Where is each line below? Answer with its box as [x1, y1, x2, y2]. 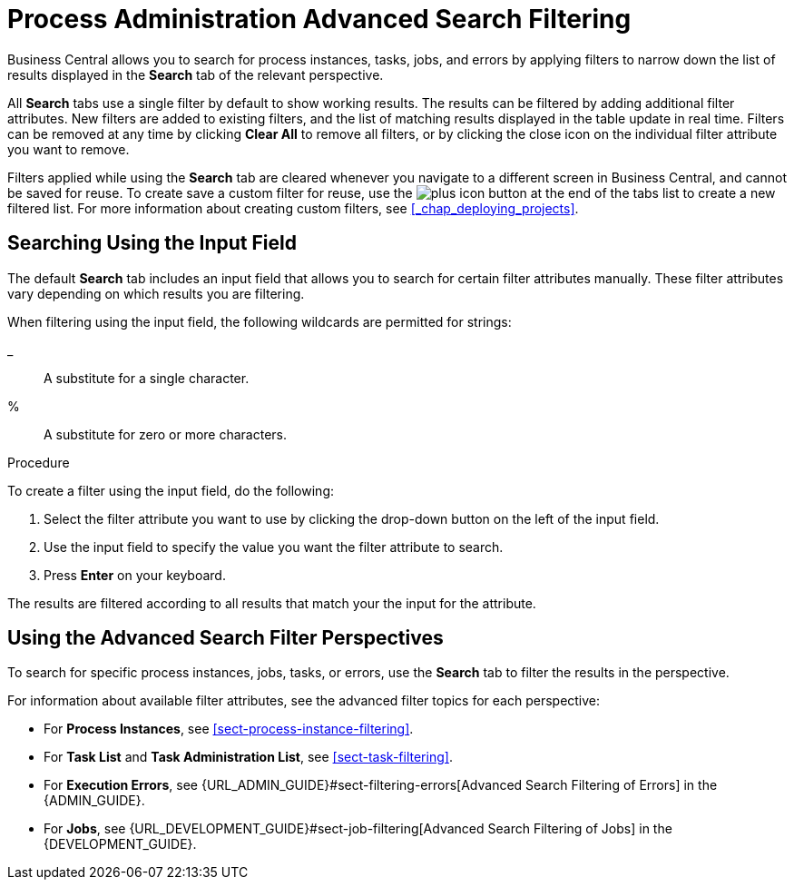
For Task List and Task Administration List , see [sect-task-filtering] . [44, 749, 453, 765]
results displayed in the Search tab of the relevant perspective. [7, 66, 384, 83]
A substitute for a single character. [44, 370, 250, 386]
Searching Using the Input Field [7, 232, 297, 255]
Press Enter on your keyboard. [44, 567, 226, 583]
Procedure [7, 454, 70, 470]
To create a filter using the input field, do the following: [7, 482, 334, 498]
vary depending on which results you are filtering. [7, 285, 305, 301]
